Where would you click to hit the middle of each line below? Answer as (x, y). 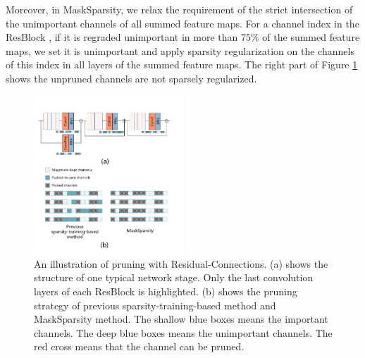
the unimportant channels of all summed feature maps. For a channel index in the (182, 23)
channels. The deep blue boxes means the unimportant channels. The (183, 332)
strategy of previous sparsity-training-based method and (155, 305)
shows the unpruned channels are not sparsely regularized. (131, 78)
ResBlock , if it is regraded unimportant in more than (122, 37)
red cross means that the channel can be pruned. (139, 346)
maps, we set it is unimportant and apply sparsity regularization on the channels (180, 50)
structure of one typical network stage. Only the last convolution (174, 277)
